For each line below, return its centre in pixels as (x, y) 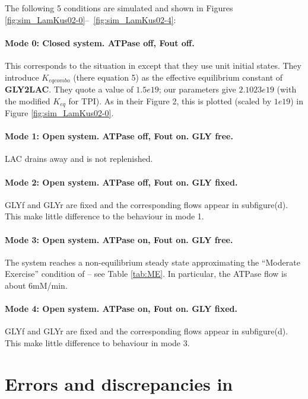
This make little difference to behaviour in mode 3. (97, 343)
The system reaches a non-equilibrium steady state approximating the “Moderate (153, 262)
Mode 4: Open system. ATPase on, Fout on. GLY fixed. (121, 309)
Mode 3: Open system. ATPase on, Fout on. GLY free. (119, 239)
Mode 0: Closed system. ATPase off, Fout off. (100, 42)
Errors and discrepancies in (119, 383)
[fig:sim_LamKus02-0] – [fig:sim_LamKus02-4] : (91, 19)
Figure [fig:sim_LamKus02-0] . (59, 113)
